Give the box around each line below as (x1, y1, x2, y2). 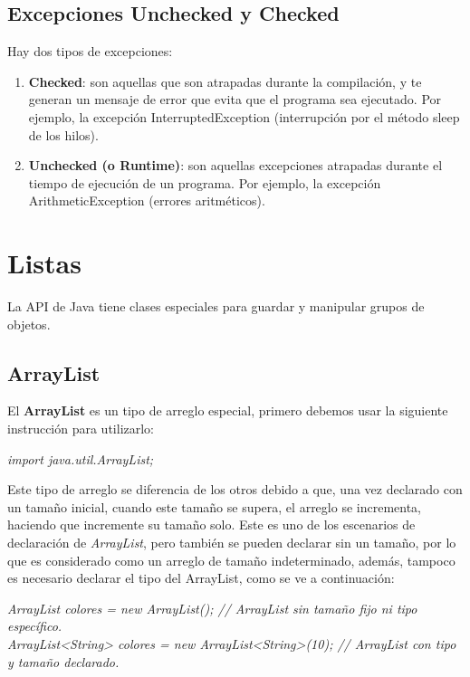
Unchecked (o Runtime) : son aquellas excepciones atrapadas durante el (28, 156, 443, 175)
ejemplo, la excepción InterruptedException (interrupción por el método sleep (28, 107, 460, 126)
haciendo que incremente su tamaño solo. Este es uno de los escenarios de (7, 515, 416, 534)
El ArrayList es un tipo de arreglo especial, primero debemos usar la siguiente (7, 401, 448, 420)
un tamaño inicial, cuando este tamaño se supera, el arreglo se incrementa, (7, 497, 421, 516)
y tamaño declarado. (7, 652, 120, 671)
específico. (7, 616, 62, 635)
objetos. (7, 314, 51, 333)
